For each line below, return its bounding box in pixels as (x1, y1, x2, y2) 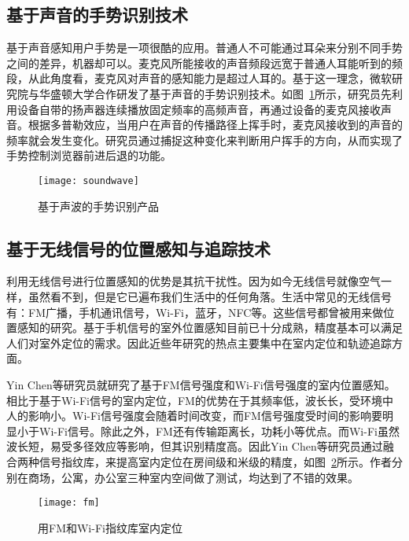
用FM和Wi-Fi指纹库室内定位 (38, 519, 182, 535)
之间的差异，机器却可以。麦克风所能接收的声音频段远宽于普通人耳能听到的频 (6, 54, 403, 71)
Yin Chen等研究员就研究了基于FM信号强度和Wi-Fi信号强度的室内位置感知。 (6, 376, 396, 392)
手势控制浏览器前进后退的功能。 (6, 147, 171, 164)
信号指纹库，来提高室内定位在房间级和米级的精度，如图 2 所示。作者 (39, 453, 392, 469)
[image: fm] (38, 497, 100, 509)
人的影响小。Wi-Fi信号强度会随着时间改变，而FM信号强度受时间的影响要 (6, 407, 382, 424)
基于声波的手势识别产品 (38, 197, 159, 214)
